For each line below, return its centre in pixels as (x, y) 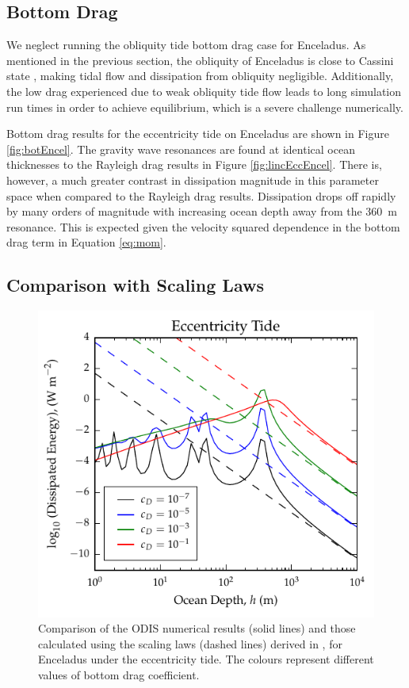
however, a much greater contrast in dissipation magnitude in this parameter (193, 180)
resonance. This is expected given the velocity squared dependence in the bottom (203, 226)
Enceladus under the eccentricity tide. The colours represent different (206, 659)
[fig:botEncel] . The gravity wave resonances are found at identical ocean (181, 149)
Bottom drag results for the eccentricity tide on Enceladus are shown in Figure (198, 134)
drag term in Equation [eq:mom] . (86, 242)
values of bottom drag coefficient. (119, 675)
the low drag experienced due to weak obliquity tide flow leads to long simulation (204, 91)
